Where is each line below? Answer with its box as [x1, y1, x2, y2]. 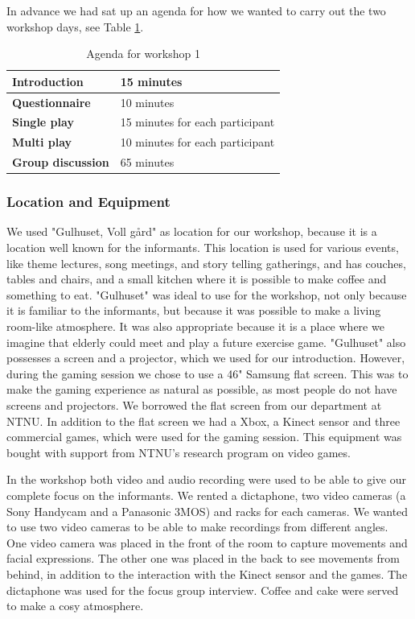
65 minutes [120, 154, 175, 171]
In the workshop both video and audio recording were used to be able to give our [6, 471, 406, 488]
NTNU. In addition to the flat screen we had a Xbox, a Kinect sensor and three [6, 412, 401, 429]
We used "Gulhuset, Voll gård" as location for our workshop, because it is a [6, 223, 377, 240]
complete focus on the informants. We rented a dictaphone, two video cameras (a [6, 486, 406, 503]
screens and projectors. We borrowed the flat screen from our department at [6, 397, 382, 413]
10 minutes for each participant [120, 134, 275, 151]
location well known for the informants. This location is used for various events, [6, 239, 399, 256]
